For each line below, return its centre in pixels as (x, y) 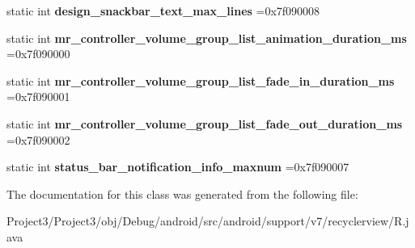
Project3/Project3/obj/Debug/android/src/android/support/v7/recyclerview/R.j (208, 221)
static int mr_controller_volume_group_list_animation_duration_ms (207, 38)
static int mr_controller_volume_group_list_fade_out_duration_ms (205, 123)
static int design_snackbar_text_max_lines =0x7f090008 (163, 11)
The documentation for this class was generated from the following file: (182, 193)
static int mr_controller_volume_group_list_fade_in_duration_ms (201, 80)
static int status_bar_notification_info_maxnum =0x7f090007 (178, 167)
